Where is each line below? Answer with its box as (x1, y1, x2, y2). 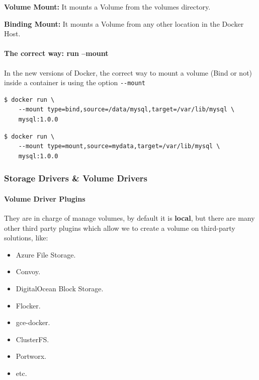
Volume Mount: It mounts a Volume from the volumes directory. (4, 2, 211, 12)
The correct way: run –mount (4, 48, 109, 58)
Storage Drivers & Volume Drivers (4, 172, 148, 184)
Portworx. (16, 351, 46, 361)
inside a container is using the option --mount (4, 77, 146, 88)
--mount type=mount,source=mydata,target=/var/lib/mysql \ (18, 143, 220, 150)
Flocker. (16, 300, 41, 310)
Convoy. (16, 266, 41, 277)
